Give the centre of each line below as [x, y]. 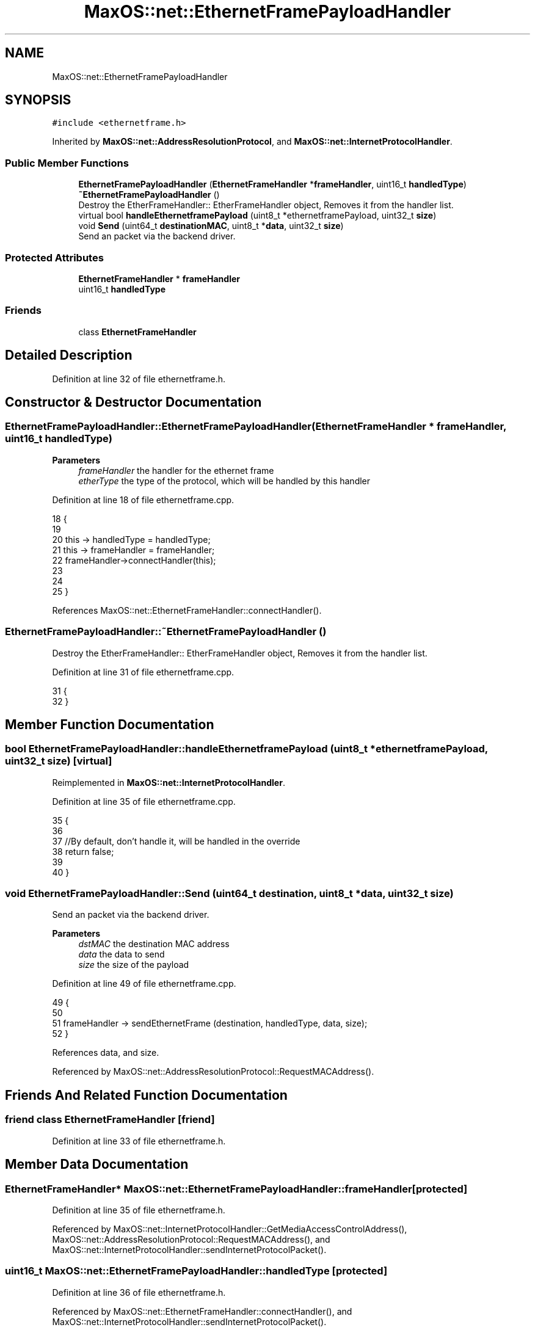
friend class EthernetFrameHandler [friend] [110, 1120]
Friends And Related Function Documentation [146, 1095]
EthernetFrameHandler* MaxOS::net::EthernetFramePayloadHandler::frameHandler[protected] [236, 1189]
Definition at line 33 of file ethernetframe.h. [139, 1141]
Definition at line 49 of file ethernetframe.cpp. [144, 984]
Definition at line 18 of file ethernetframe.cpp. [143, 500]
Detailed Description [69, 355]
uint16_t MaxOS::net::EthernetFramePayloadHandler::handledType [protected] [196, 1271]
